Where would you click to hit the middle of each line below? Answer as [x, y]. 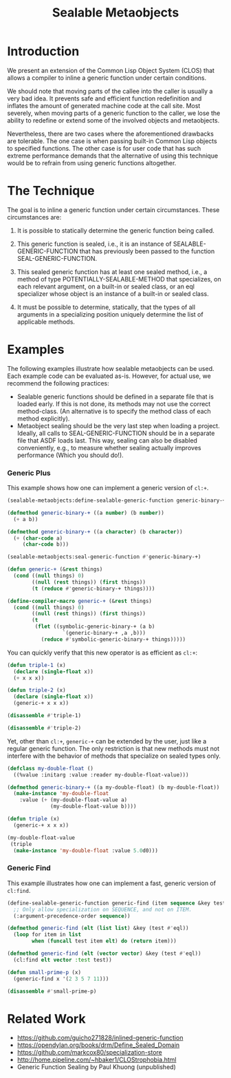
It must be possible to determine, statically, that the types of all [106, 307]
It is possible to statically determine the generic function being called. [115, 230]
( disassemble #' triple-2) [44, 728]
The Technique [51, 191]
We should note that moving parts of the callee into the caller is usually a [110, 91]
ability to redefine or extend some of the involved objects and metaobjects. [113, 120]
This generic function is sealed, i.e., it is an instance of [94, 244]
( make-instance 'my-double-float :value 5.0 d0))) [86, 850]
